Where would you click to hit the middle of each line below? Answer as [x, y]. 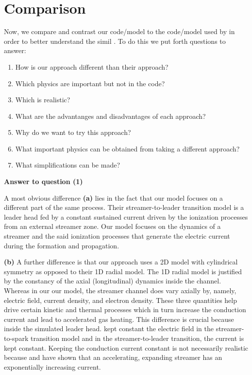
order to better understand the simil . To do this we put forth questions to [115, 41]
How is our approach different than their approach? [92, 66]
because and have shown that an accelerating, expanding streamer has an [113, 357]
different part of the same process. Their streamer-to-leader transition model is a [124, 207]
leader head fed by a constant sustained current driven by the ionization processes [126, 216]
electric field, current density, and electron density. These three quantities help [121, 300]
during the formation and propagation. [62, 245]
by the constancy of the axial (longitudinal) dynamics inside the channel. [113, 281]
